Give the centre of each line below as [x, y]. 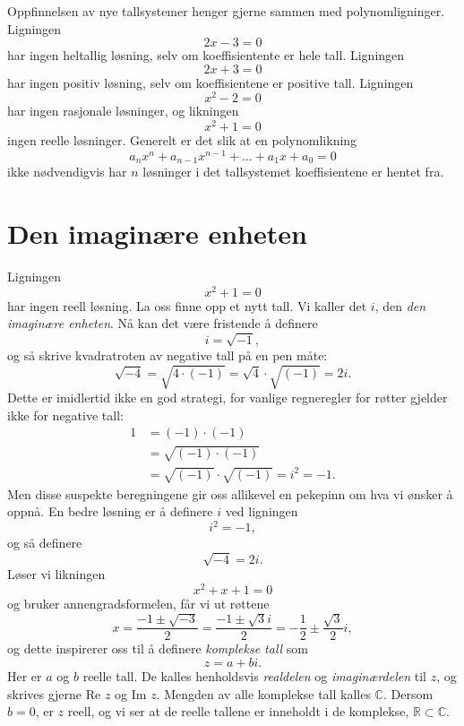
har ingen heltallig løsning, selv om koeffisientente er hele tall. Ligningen [206, 55]
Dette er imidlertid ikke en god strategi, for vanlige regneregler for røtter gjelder [228, 398]
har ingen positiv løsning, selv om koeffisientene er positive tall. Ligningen [211, 82]
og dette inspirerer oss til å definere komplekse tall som [158, 648]
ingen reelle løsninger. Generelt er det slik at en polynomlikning [182, 140]
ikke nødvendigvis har [67, 172]
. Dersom [408, 693]
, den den [400, 305]
